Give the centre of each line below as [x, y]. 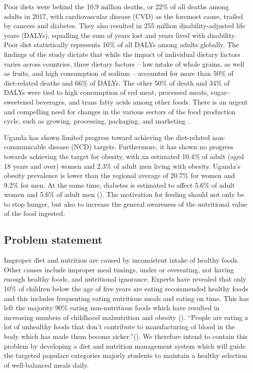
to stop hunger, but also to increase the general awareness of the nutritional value [126, 204]
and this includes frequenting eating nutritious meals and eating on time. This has [126, 298]
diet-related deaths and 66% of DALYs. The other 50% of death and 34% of [117, 82]
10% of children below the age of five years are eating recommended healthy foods [126, 289]
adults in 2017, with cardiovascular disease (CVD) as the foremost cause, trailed [124, 16]
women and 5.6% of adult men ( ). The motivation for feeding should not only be [124, 194]
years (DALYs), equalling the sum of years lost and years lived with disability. [120, 35]
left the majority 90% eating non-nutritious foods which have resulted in [112, 308]
